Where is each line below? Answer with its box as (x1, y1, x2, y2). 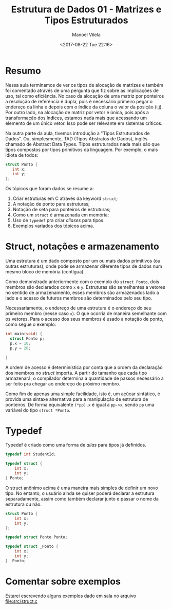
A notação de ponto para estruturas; (12, 201, 90, 207)
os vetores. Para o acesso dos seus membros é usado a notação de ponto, (5, 316, 164, 322)
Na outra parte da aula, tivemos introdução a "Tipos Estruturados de (5, 130, 150, 136)
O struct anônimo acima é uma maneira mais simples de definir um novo (5, 485, 158, 491)
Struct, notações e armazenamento (5, 241, 159, 252)
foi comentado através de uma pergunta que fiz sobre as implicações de (5, 87, 159, 94)
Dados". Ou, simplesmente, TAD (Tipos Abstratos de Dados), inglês (5, 135, 148, 142)
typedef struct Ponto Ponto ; (5, 534, 68, 540)
